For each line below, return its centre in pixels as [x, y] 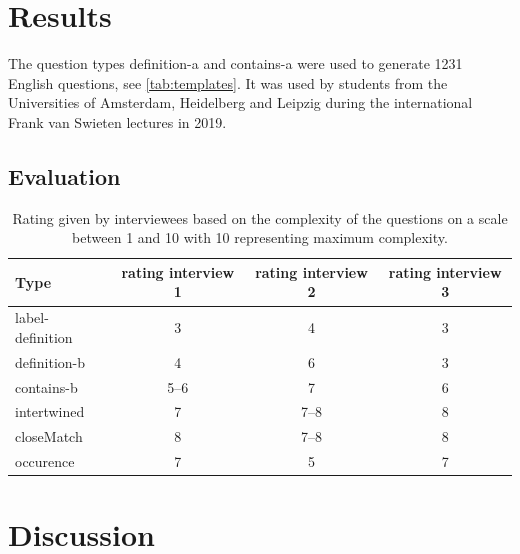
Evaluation [64, 175]
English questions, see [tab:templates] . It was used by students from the [228, 82]
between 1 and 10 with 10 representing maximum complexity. [260, 237]
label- [32, 317]
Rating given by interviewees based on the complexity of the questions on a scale [260, 217]
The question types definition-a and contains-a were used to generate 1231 [235, 63]
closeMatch [49, 436]
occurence [45, 461]
